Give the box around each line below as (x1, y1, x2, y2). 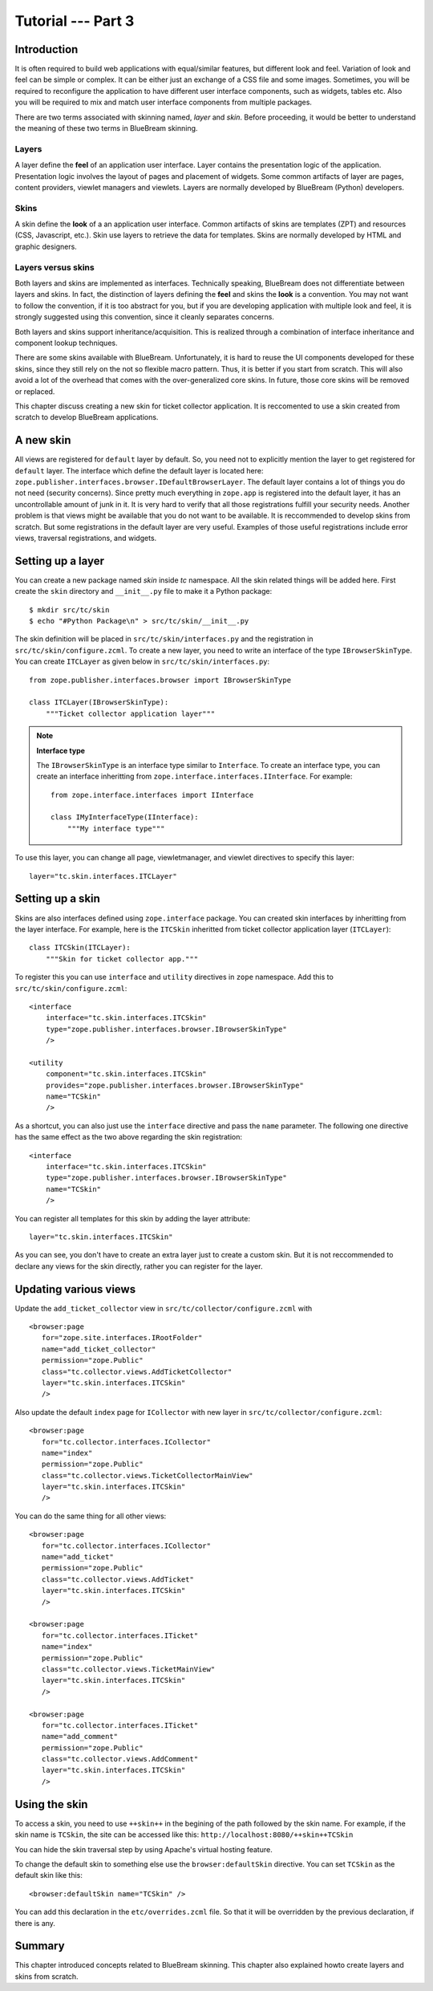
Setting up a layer (14, 554, 104, 567)
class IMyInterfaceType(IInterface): (51, 813, 200, 822)
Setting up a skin (14, 892, 100, 906)
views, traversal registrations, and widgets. (14, 533, 157, 542)
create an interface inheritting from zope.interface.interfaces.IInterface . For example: (36, 771, 353, 782)
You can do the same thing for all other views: (14, 1511, 167, 1521)
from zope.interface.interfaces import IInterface (51, 790, 254, 799)
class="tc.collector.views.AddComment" (41, 1754, 199, 1764)
